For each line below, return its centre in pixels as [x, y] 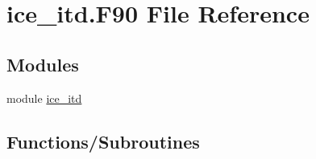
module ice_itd [44, 98]
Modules [43, 64]
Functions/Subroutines [103, 141]
